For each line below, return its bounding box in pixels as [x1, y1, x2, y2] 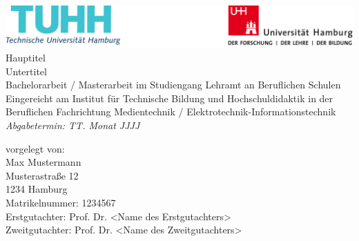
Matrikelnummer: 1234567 [6, 195, 116, 210]
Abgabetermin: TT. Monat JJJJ [6, 118, 140, 133]
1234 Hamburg [6, 182, 68, 196]
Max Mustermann [6, 155, 81, 169]
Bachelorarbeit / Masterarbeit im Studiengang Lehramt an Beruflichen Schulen [6, 77, 341, 92]
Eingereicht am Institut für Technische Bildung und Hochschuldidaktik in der [6, 90, 333, 105]
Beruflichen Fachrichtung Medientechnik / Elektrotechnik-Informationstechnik [6, 104, 336, 119]
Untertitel [6, 64, 47, 78]
